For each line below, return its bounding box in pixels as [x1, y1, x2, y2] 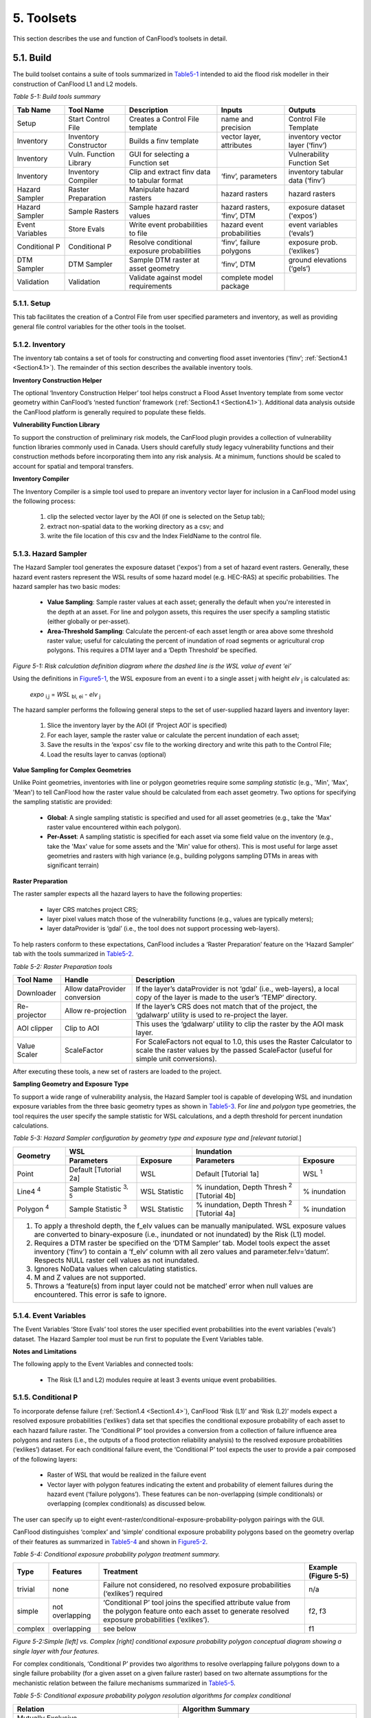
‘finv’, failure [221, 237, 260, 247]
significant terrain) [47, 861, 100, 869]
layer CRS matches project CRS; [47, 905, 139, 913]
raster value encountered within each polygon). [47, 823, 181, 831]
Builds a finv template [128, 136, 199, 146]
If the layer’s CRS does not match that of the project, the [135, 1001, 317, 1011]
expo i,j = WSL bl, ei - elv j [30, 690, 101, 700]
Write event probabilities [128, 220, 208, 230]
